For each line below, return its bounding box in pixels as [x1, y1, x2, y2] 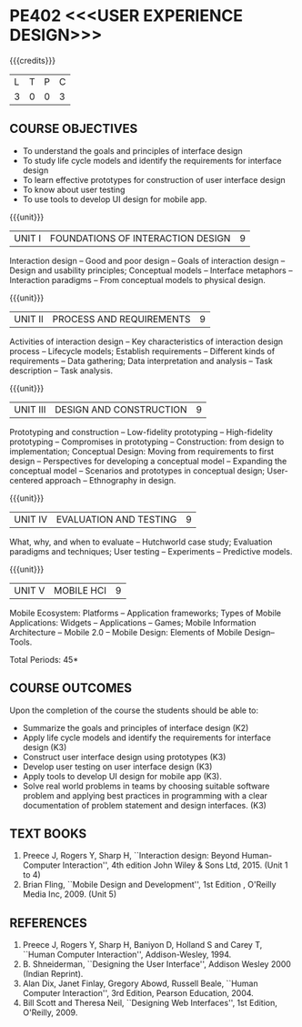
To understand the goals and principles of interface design [22, 145, 243, 156]
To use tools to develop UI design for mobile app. [22, 193, 207, 205]
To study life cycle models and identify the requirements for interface [22, 155, 282, 166]
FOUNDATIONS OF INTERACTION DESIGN [49, 231, 231, 244]
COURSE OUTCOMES [9, 680, 133, 697]
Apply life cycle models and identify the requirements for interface [22, 732, 271, 743]
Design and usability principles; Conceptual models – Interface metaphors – [9, 265, 293, 276]
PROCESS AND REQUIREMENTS [52, 312, 191, 325]
